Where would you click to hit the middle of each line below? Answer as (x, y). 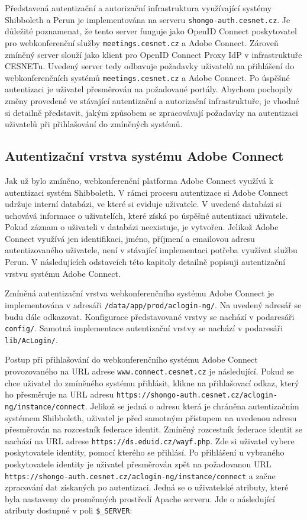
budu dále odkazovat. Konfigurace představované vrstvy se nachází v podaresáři (150, 316)
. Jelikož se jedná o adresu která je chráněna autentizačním (192, 406)
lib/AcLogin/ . (31, 339)
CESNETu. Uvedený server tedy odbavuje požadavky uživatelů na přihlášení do (150, 66)
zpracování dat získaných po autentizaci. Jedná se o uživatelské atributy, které (147, 487)
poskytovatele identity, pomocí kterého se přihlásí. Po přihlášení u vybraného (145, 452)
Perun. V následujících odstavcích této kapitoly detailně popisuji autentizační (145, 262)
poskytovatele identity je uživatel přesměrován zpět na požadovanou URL (138, 464)
